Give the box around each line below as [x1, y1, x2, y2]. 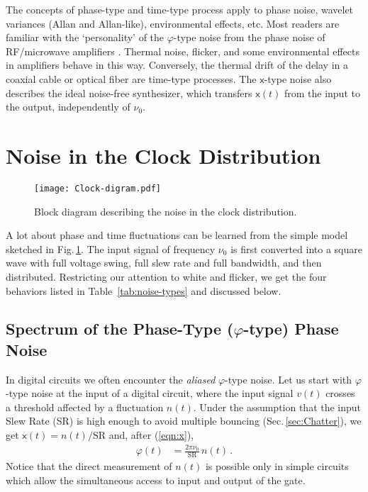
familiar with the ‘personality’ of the [6, 30, 165, 45]
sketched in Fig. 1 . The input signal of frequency [6, 241, 216, 256]
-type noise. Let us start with [225, 371, 352, 386]
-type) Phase [243, 318, 339, 340]
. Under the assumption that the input [193, 399, 362, 414]
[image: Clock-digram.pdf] [34, 183, 161, 194]
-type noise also [264, 71, 332, 86]
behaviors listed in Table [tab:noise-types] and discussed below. [6, 283, 281, 298]
